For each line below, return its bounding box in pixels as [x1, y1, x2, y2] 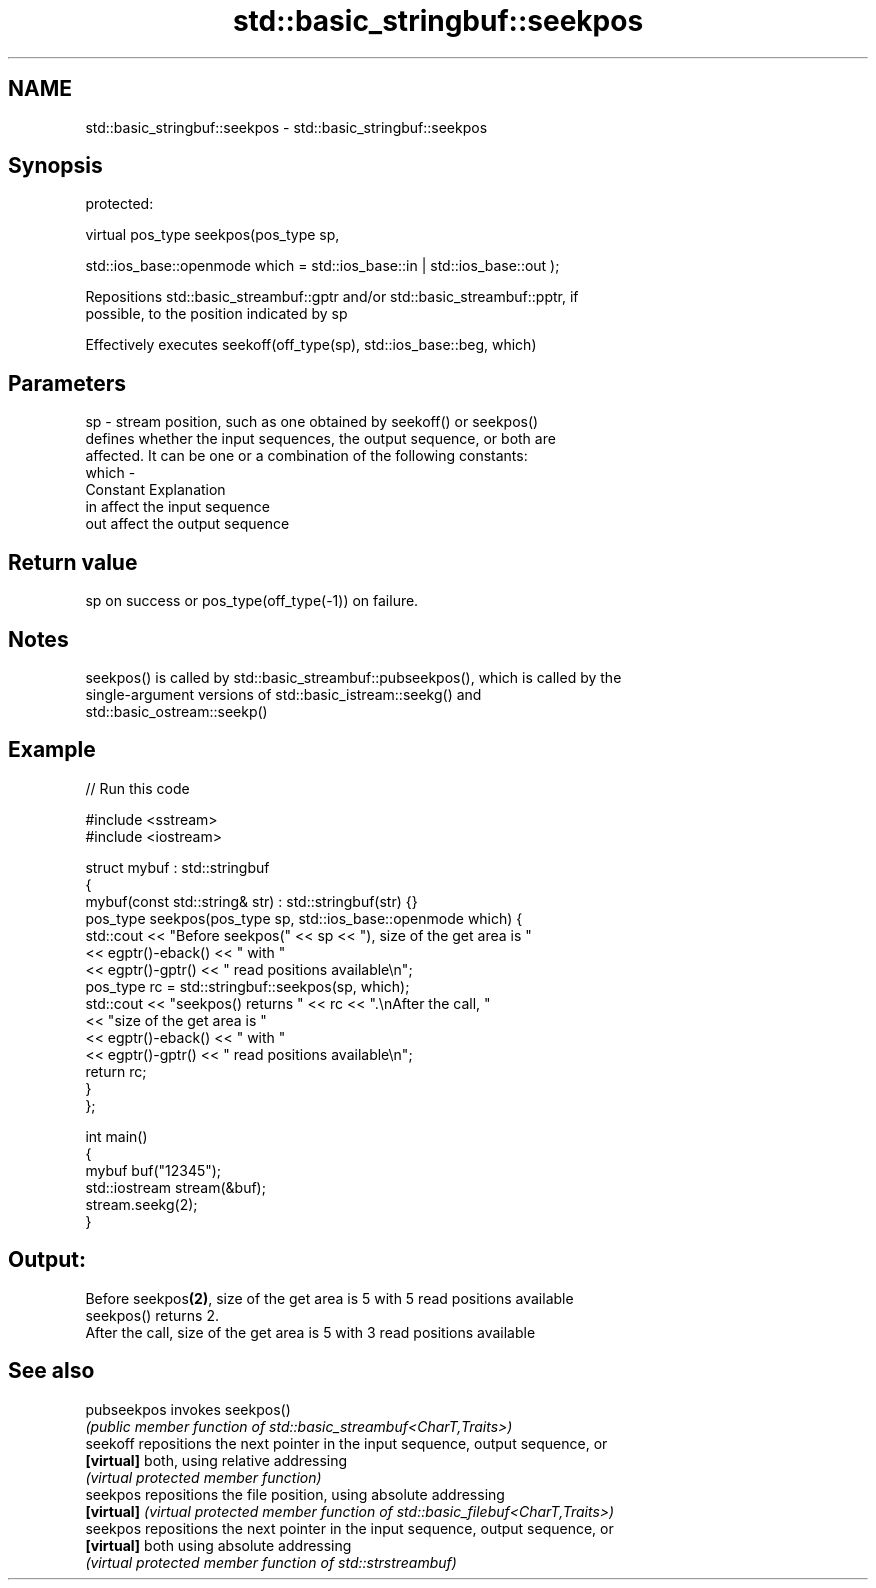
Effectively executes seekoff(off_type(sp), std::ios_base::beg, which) [85, 336, 537, 354]
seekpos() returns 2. [85, 1306, 220, 1324]
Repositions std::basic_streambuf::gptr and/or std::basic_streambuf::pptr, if [85, 288, 579, 306]
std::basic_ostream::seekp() [85, 702, 268, 720]
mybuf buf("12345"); [85, 1161, 222, 1179]
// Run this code [85, 779, 190, 797]
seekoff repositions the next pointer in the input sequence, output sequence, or [85, 1434, 608, 1452]
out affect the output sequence [85, 515, 290, 533]
